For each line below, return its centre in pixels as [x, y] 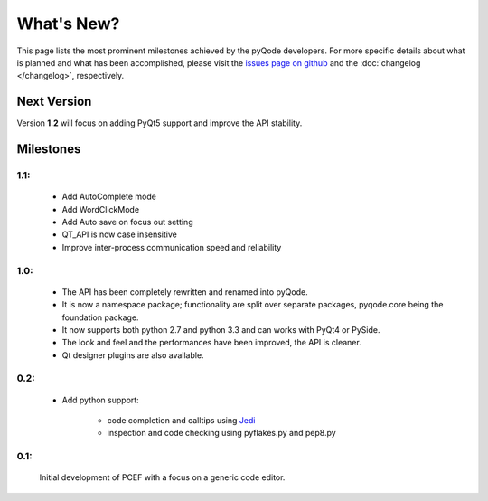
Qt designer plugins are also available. [133, 355]
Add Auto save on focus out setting [127, 222]
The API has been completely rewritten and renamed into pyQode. [185, 292]
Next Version [54, 102]
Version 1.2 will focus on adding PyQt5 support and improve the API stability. [160, 123]
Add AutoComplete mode [109, 197]
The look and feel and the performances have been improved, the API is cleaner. [211, 343]
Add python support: [100, 400]
